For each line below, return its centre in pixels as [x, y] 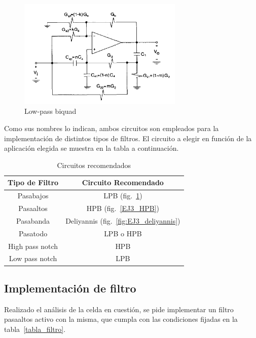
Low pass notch [33, 258]
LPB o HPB [123, 233]
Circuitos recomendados [94, 165]
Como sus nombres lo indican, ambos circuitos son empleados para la [112, 128]
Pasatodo [33, 233]
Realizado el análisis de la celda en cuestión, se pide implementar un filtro [119, 309]
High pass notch [33, 246]
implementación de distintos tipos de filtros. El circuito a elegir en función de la [128, 138]
